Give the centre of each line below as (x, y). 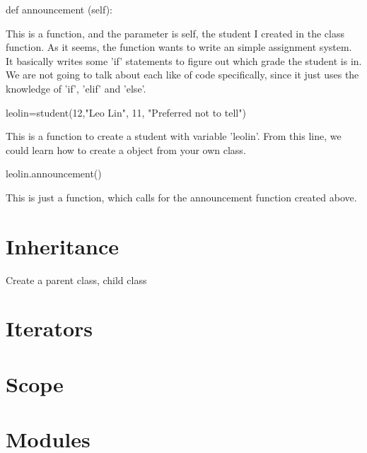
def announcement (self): (59, 9)
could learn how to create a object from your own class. (126, 149)
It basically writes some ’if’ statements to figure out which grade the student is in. (184, 60)
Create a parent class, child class (76, 280)
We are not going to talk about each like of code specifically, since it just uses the (182, 75)
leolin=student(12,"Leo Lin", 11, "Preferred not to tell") (126, 112)
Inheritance (63, 246)
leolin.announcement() (54, 173)
